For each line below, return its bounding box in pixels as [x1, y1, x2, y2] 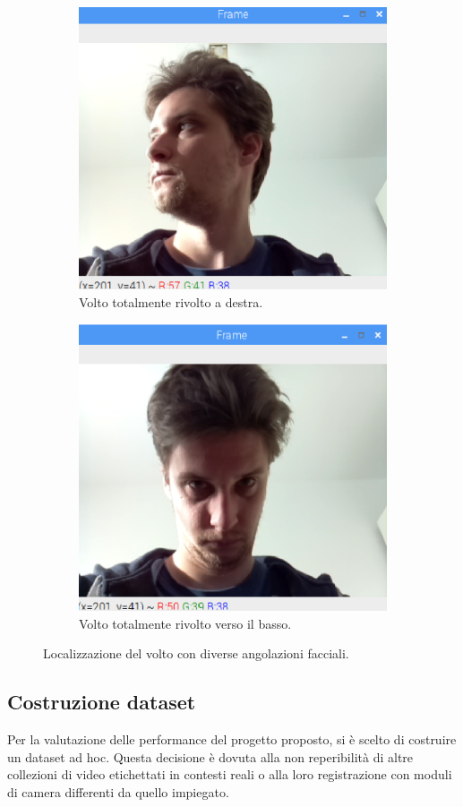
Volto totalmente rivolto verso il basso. [79, 614, 292, 632]
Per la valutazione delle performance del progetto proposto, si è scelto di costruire [7, 730, 457, 749]
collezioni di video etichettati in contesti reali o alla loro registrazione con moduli [7, 765, 452, 784]
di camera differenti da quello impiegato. [7, 782, 229, 801]
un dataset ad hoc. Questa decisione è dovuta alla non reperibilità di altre [7, 747, 414, 766]
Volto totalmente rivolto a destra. [79, 293, 263, 312]
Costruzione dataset [7, 688, 196, 716]
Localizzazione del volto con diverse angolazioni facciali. [43, 644, 349, 663]
